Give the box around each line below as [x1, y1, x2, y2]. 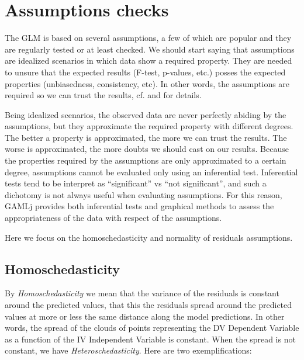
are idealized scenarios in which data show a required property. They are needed [5, 54, 292, 67]
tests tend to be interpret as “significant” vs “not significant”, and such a [5, 177, 267, 189]
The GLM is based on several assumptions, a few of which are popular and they [5, 32, 292, 44]
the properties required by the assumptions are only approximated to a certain [5, 154, 286, 167]
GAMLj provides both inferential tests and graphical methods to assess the [5, 200, 274, 212]
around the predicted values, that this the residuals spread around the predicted [5, 299, 292, 311]
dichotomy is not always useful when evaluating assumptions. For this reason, [5, 188, 282, 200]
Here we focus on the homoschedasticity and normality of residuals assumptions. [5, 231, 293, 243]
